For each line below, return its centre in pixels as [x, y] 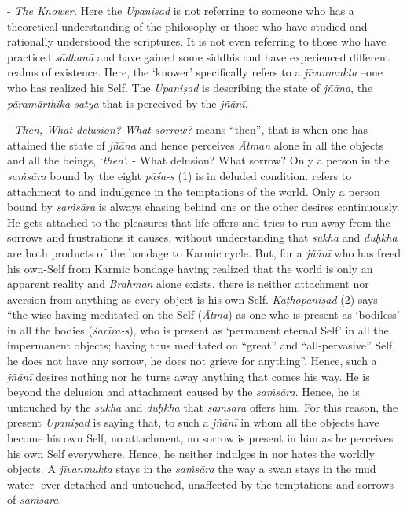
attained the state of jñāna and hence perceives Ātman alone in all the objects [196, 144]
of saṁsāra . [35, 499]
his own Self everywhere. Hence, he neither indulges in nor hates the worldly [191, 453]
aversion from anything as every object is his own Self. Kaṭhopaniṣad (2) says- [194, 299]
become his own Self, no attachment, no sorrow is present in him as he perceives [200, 438]
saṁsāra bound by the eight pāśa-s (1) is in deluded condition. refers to [180, 175]
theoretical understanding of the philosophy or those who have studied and [187, 26]
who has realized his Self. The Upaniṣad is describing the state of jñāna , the [190, 87]
